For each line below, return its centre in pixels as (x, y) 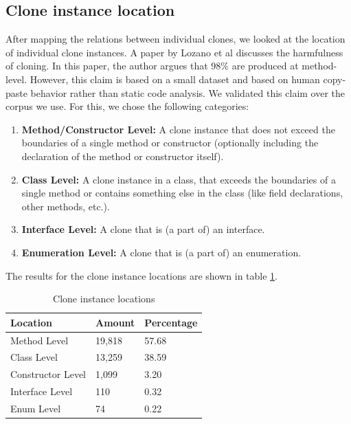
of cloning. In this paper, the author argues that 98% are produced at (152, 66)
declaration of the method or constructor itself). (123, 156)
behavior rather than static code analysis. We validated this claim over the (188, 92)
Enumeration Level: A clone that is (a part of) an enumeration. (161, 252)
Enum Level (36, 408)
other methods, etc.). (66, 206)
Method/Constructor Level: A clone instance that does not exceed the (178, 129)
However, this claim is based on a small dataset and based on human (175, 79)
